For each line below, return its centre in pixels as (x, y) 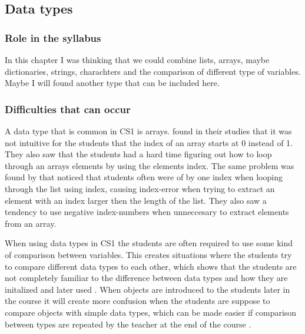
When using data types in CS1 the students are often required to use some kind (149, 243)
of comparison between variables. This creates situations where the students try (148, 254)
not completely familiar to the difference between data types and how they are (146, 278)
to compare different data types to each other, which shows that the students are (151, 266)
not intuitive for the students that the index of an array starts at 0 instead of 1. (149, 142)
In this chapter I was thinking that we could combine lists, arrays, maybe (137, 59)
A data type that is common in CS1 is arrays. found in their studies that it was (148, 131)
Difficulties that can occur (68, 109)
